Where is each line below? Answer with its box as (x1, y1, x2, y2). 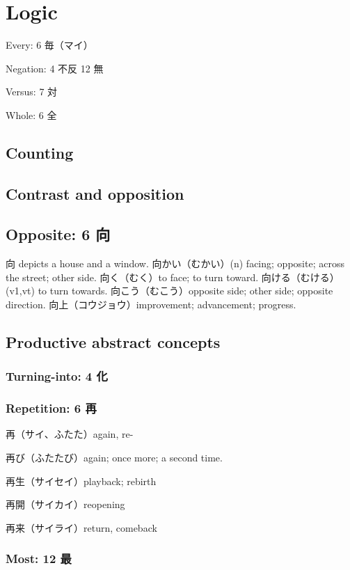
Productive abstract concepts (6, 331, 221, 353)
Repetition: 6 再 (6, 399, 97, 417)
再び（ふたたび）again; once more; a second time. (6, 450, 223, 465)
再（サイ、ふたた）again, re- (6, 427, 134, 441)
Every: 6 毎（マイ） (6, 38, 93, 52)
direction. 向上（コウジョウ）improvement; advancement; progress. (6, 297, 296, 312)
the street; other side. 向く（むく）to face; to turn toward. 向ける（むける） (6, 269, 340, 284)
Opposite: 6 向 (6, 223, 111, 245)
